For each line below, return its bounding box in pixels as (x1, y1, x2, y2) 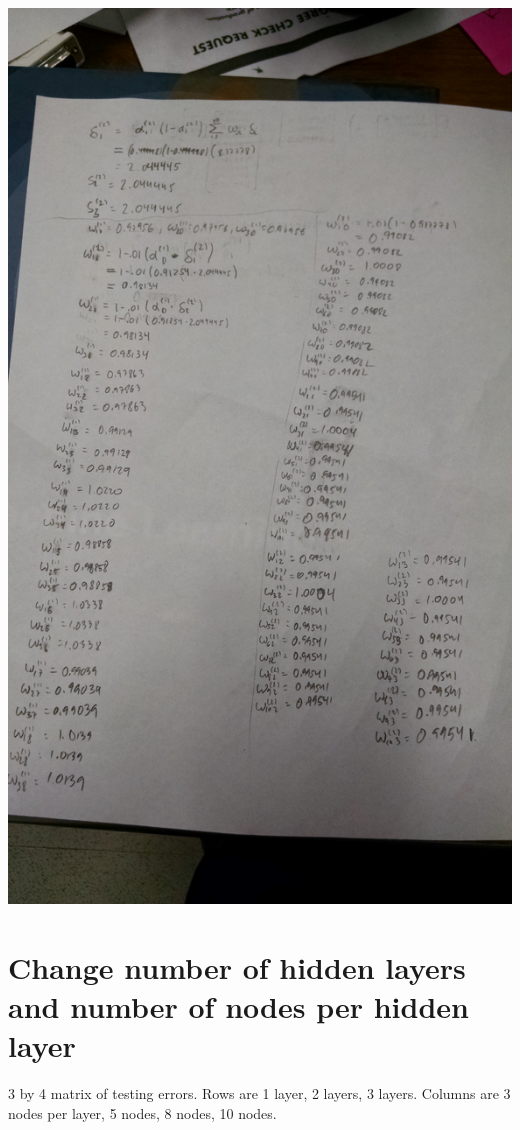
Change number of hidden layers (8, 946, 466, 987)
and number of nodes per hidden (8, 985, 469, 1026)
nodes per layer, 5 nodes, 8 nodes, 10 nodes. (8, 1102, 277, 1123)
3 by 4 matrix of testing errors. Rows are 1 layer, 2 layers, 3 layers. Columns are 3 (8, 1083, 511, 1104)
